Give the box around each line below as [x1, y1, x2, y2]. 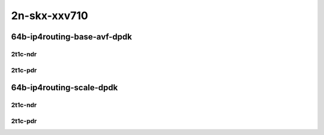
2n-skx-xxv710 [11, 9, 88, 22]
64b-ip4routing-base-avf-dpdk [11, 32, 132, 42]
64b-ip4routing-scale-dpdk [11, 82, 118, 93]
